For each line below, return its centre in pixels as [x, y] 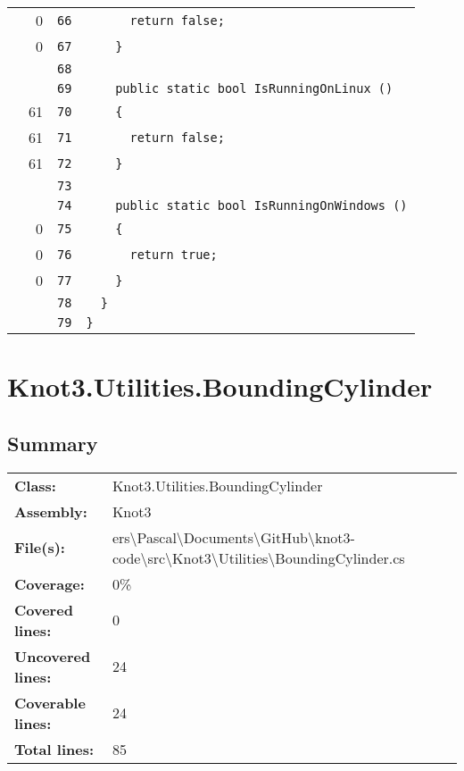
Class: [35, 485]
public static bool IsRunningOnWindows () [261, 205]
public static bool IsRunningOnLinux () [254, 88]
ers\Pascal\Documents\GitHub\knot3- [233, 537]
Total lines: [54, 749]
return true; [174, 254]
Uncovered [53, 656]
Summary [53, 443]
